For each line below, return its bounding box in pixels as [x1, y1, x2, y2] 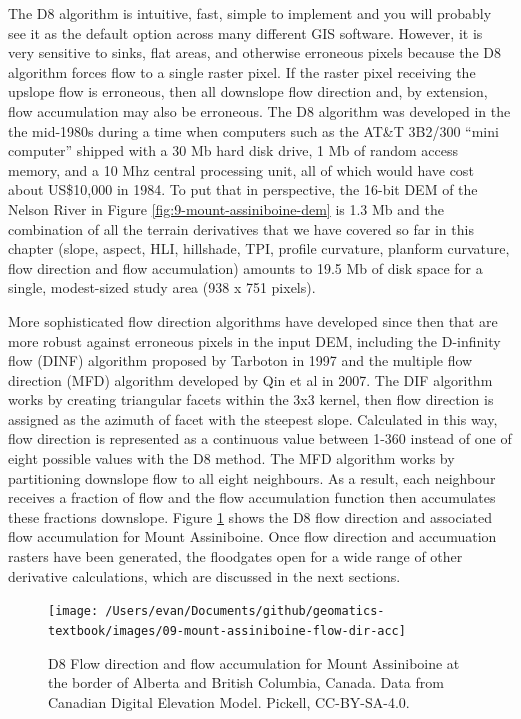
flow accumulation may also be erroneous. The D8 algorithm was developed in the [8, 100, 511, 121]
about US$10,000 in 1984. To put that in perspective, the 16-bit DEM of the [8, 179, 478, 200]
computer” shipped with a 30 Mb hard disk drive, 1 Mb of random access [8, 140, 459, 161]
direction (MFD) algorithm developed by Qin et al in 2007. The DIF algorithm [8, 369, 493, 390]
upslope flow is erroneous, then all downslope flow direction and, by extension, [8, 81, 488, 102]
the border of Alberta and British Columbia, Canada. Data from [48, 672, 444, 693]
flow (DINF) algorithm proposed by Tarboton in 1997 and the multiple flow [8, 350, 473, 371]
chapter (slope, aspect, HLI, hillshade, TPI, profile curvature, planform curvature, [8, 238, 510, 259]
